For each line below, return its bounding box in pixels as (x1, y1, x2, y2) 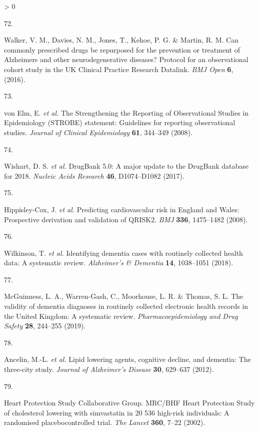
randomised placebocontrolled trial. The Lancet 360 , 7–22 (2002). (4, 417, 205, 427)
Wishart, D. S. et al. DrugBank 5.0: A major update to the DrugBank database (4, 161, 249, 171)
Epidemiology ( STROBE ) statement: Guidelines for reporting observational (4, 117, 235, 128)
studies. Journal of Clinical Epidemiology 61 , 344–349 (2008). (4, 127, 192, 137)
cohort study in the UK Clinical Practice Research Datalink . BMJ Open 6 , (4, 64, 233, 74)
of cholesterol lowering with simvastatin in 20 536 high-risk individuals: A (4, 407, 229, 417)
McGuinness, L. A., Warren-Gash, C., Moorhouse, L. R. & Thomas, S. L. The (4, 291, 243, 301)
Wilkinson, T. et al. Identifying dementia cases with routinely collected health (4, 247, 243, 258)
